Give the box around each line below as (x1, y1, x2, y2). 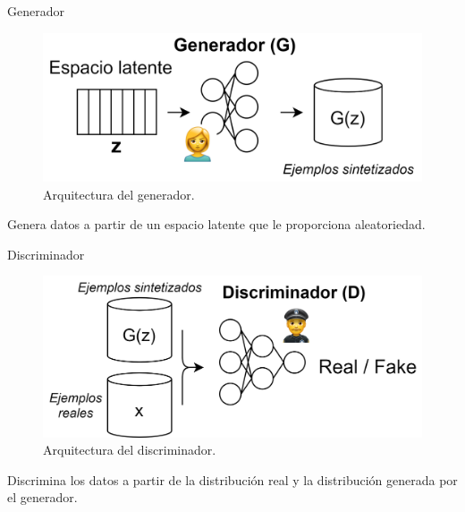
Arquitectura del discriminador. (43, 440, 216, 459)
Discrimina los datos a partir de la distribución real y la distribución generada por (7, 470, 458, 489)
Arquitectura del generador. (43, 184, 195, 203)
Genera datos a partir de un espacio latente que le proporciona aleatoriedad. (7, 215, 426, 234)
